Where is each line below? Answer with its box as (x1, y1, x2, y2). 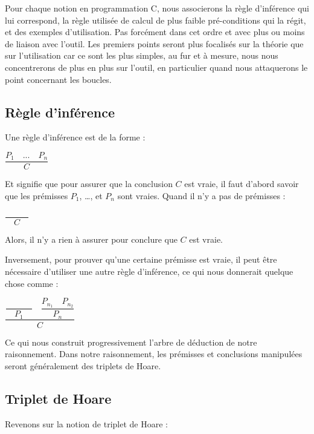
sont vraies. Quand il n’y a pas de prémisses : (117, 189, 286, 202)
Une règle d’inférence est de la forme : (5, 131, 146, 143)
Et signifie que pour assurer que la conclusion (5, 177, 173, 190)
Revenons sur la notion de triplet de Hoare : (5, 417, 168, 430)
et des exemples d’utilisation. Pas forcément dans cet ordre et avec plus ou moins (5, 25, 305, 38)
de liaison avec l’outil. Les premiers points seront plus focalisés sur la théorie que (5, 37, 304, 50)
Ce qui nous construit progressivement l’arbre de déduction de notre (5, 335, 257, 348)
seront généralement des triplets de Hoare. (5, 359, 161, 372)
